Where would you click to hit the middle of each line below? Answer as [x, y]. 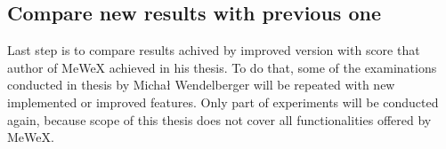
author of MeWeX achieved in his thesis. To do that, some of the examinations [222, 67]
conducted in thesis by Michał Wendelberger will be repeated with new [201, 85]
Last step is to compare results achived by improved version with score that [214, 50]
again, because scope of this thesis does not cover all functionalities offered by [219, 119]
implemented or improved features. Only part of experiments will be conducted [223, 102]
